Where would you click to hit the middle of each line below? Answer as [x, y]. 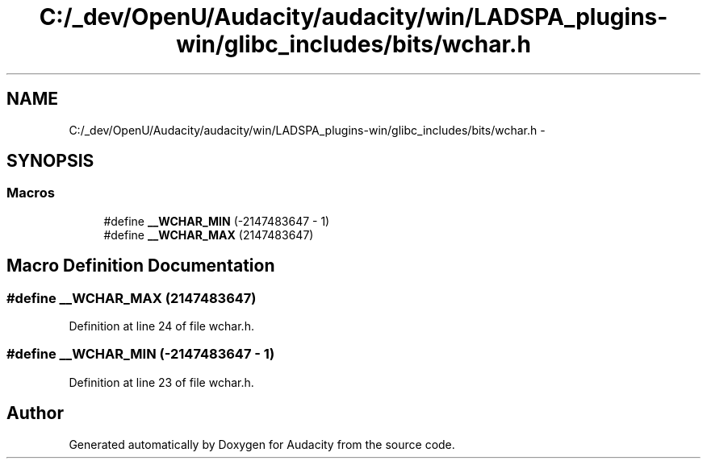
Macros [31, 193]
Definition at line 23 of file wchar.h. [161, 382]
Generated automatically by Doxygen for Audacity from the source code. [262, 444]
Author [35, 413]
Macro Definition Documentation [141, 266]
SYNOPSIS [50, 161]
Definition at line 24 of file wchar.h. [161, 326]
